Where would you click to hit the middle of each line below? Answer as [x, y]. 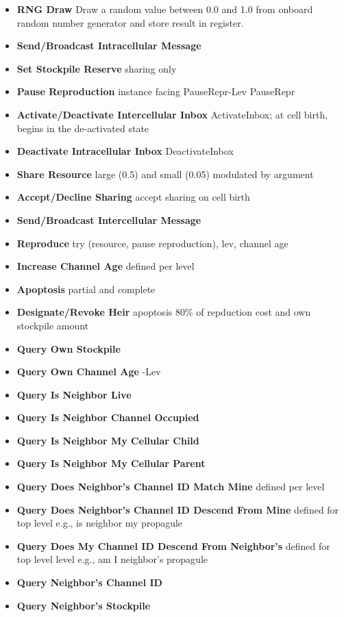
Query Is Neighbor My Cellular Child [108, 440]
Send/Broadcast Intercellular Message [109, 219]
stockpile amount [53, 325]
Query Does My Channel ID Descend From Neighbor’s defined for [173, 545]
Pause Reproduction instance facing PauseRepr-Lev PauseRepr [156, 91]
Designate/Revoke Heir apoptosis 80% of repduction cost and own [164, 312]
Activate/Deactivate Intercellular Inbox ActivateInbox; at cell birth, [172, 114]
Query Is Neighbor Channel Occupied [108, 417]
